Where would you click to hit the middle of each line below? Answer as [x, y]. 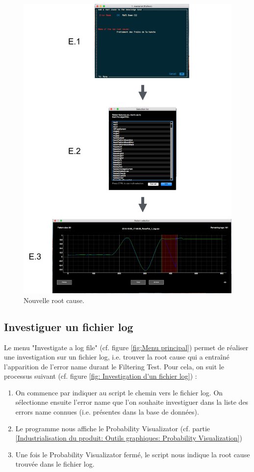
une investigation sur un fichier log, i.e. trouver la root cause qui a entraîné [117, 357]
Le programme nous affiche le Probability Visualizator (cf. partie [113, 428]
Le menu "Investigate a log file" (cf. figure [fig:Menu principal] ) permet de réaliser [126, 347]
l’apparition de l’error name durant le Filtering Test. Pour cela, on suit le [114, 366]
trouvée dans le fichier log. [55, 464]
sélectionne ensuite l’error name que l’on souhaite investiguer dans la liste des [132, 402]
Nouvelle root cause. [54, 300]
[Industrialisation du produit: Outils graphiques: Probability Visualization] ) [129, 438]
